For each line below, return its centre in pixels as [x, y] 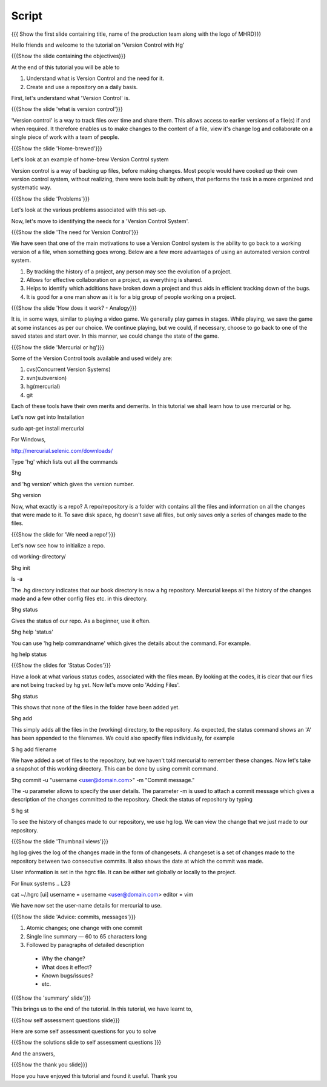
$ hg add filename [34, 749]
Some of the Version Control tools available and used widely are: [92, 358]
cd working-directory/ [38, 557]
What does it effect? [67, 967]
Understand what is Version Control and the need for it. [95, 78]
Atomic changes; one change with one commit [84, 928]
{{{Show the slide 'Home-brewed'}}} [57, 148]
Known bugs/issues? [68, 975]
